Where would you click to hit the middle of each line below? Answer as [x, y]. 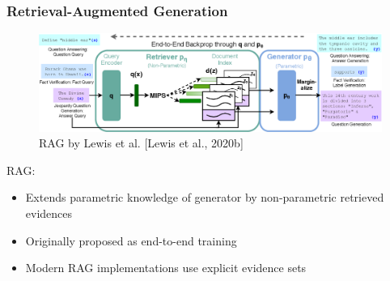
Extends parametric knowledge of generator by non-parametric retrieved [205, 197]
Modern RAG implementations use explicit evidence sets [166, 268]
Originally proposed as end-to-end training [131, 240]
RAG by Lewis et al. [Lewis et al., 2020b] [141, 143]
